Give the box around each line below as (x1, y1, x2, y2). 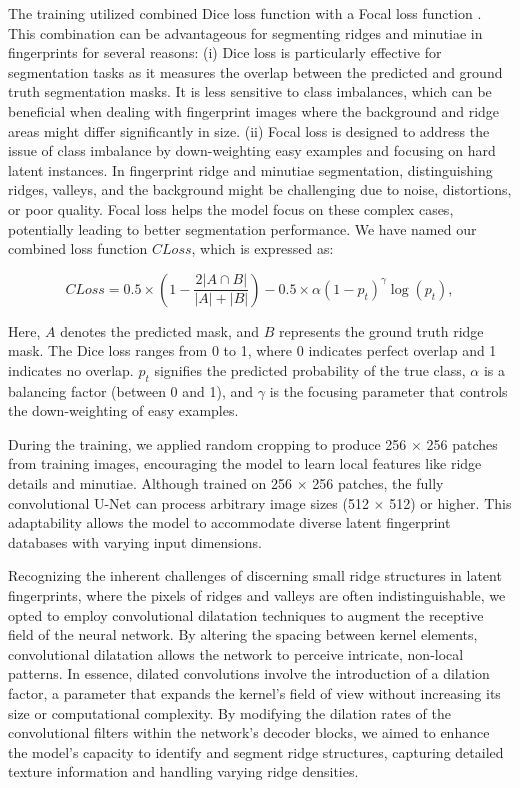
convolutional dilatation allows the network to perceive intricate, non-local (8, 643, 464, 664)
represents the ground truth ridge (279, 320, 484, 341)
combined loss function (8, 238, 148, 259)
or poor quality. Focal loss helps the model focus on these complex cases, (8, 198, 454, 219)
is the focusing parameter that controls (269, 380, 508, 401)
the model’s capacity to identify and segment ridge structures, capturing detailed (8, 741, 504, 762)
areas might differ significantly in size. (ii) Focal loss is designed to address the (8, 120, 490, 141)
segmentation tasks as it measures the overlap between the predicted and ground (8, 61, 503, 82)
